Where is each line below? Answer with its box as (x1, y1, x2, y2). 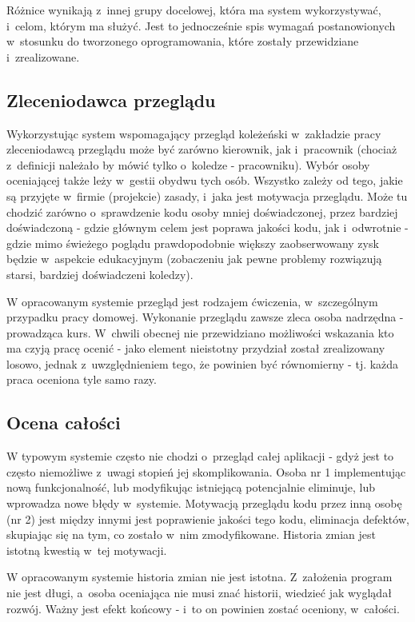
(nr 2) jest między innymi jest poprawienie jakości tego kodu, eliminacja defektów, (6, 510, 409, 527)
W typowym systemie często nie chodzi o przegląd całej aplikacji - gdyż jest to (6, 448, 394, 465)
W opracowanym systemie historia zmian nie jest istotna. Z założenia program (6, 568, 393, 585)
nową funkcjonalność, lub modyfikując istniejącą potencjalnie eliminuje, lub (6, 479, 376, 496)
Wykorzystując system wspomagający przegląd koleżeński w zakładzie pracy (6, 125, 381, 142)
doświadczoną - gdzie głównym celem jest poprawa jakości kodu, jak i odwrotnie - (6, 219, 409, 236)
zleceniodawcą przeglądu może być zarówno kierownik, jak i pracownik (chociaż (6, 141, 397, 157)
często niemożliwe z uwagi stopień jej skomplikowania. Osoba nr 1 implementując (6, 463, 406, 480)
